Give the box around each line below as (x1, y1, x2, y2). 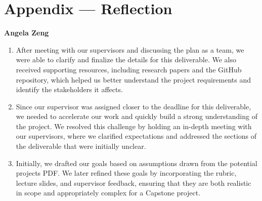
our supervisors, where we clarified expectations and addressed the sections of (16, 131, 257, 141)
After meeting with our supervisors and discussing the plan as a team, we (16, 44, 244, 55)
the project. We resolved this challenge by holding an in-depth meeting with (16, 120, 252, 131)
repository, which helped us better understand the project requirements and (16, 74, 251, 85)
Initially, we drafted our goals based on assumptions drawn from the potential (16, 157, 257, 168)
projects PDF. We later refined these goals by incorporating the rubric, (16, 168, 237, 178)
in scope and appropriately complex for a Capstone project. (16, 187, 201, 198)
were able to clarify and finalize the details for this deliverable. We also (16, 54, 236, 65)
